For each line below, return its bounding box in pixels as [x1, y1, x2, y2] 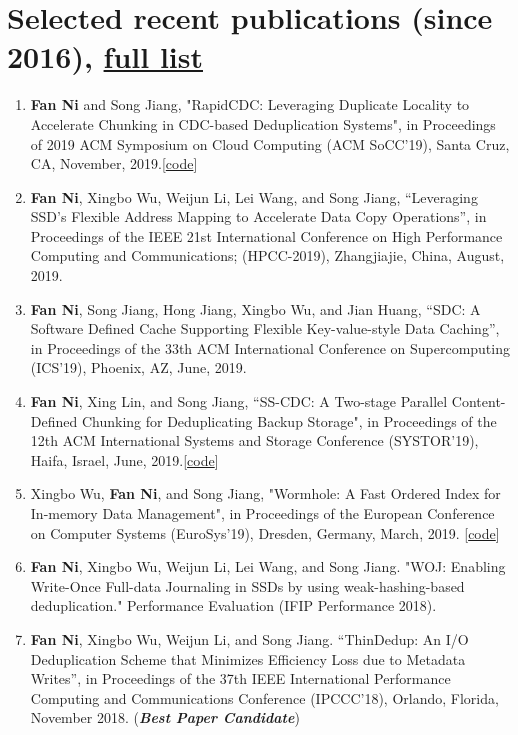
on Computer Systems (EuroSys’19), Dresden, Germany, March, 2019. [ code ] [30, 522, 500, 543]
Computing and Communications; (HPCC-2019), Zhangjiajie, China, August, [30, 245, 505, 266]
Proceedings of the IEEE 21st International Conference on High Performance [30, 225, 503, 246]
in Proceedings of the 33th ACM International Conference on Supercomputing [30, 337, 510, 358]
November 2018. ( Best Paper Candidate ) [30, 707, 300, 728]
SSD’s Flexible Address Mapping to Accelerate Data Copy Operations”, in [30, 206, 487, 227]
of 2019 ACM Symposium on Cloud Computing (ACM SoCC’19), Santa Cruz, [30, 133, 510, 154]
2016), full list [7, 36, 203, 77]
